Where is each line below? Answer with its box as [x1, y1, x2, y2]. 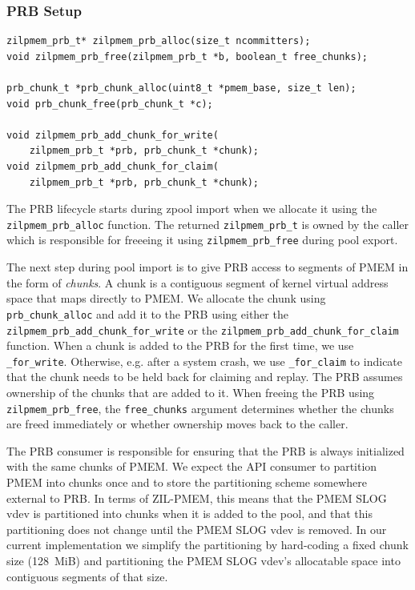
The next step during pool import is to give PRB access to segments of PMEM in [6, 259, 409, 275]
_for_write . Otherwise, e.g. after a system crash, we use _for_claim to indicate [6, 352, 403, 369]
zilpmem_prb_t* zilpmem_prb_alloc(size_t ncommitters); [6, 35, 311, 47]
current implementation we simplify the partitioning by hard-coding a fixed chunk [6, 536, 409, 553]
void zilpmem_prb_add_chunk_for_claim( [6, 160, 219, 172]
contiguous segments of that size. [6, 568, 168, 584]
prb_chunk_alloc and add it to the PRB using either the [6, 305, 288, 322]
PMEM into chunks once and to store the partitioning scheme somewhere [6, 474, 367, 491]
